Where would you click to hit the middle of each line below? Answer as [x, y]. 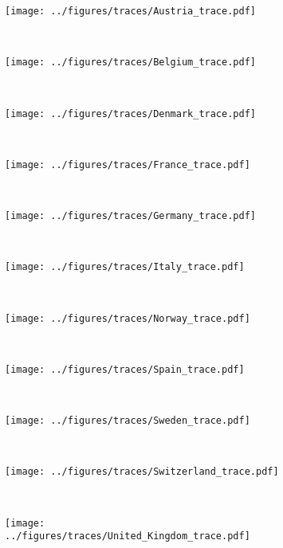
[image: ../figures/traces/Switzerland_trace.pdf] [142, 472]
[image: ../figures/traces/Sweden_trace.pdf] [128, 421]
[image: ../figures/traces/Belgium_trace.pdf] [130, 63]
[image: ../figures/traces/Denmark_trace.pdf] [130, 114]
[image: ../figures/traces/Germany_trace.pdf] [130, 216]
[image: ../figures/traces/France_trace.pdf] [128, 164]
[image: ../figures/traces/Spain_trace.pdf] [125, 369]
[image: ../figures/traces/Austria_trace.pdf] [130, 11]
